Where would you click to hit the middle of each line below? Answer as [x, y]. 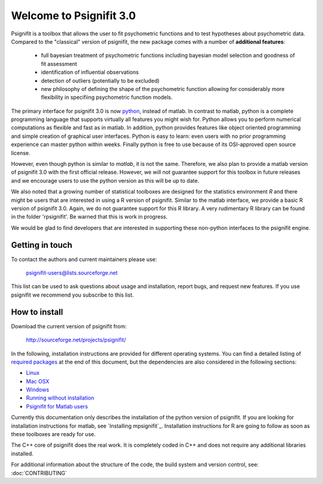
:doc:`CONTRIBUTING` [39, 473]
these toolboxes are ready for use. [53, 434]
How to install [37, 312]
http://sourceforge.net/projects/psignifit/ [76, 340]
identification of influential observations [90, 72]
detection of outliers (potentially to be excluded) [100, 80]
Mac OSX [38, 381]
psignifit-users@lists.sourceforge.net [72, 273]
